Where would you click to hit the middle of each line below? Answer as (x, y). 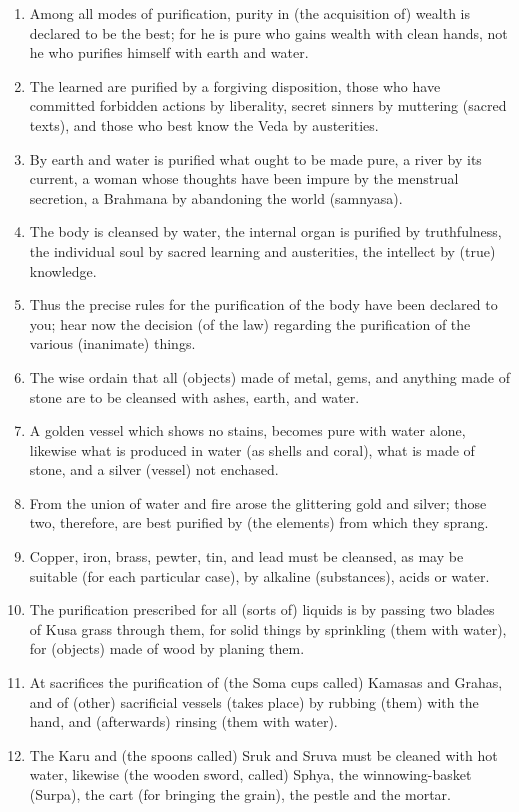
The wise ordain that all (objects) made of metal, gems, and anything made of (269, 376)
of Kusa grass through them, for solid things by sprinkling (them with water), (268, 628)
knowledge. (63, 270)
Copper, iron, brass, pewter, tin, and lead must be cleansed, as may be (246, 556)
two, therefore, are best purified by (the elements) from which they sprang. (259, 522)
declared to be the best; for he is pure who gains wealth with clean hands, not (268, 32)
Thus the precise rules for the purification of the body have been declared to (263, 304)
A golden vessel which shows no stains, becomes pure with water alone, (247, 430)
